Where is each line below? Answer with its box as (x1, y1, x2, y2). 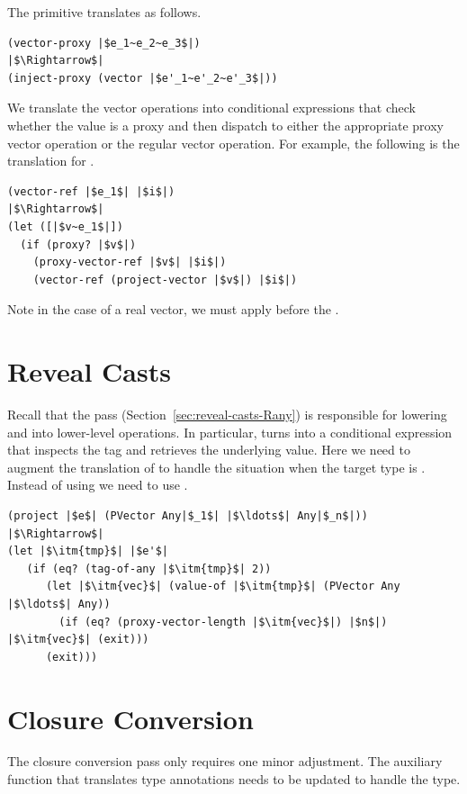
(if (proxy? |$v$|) (20, 238, 137, 251)
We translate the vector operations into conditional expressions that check (7, 98, 416, 117)
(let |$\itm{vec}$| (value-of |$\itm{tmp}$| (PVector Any (45, 580, 400, 593)
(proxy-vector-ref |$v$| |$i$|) (32, 256, 227, 269)
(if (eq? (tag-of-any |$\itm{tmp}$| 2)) (26, 562, 272, 575)
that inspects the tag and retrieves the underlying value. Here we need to (7, 440, 410, 459)
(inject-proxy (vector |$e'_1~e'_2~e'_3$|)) (7, 71, 278, 85)
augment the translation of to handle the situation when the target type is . (7, 457, 426, 476)
